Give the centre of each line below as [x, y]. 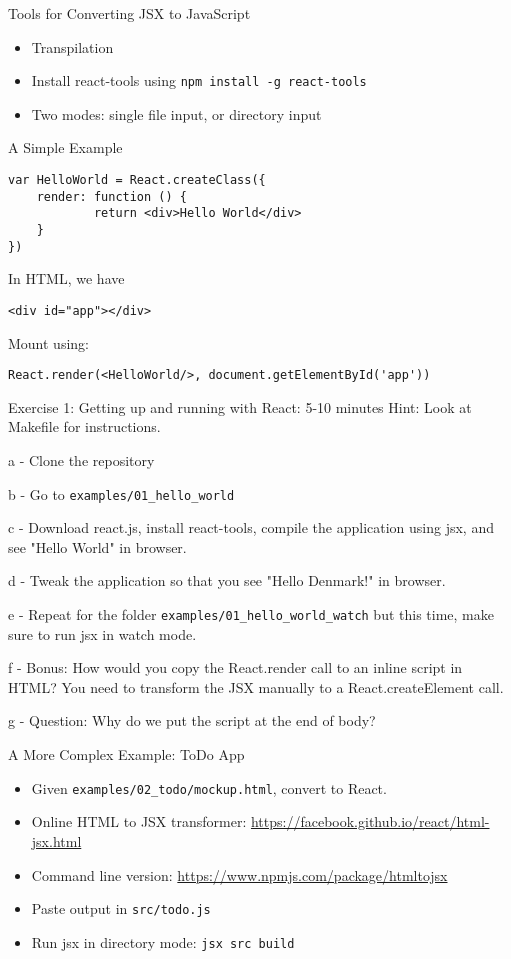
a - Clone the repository [81, 460]
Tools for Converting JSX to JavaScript [129, 13]
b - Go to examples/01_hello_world [121, 493]
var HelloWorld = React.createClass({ [137, 180]
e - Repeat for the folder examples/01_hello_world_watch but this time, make [251, 614]
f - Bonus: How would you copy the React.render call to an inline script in [235, 667]
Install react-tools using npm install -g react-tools [199, 80]
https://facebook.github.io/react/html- [370, 821]
